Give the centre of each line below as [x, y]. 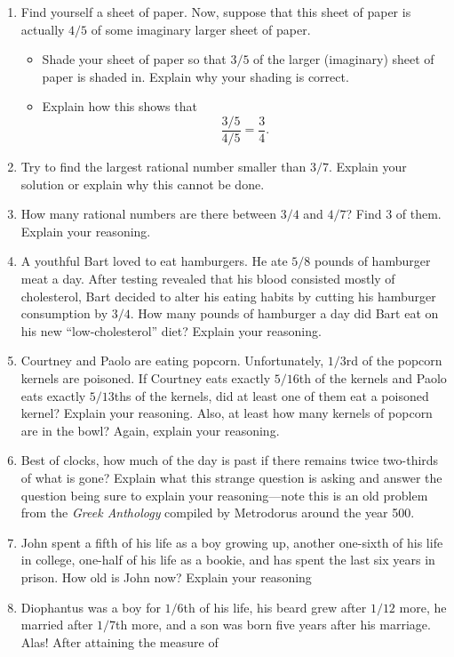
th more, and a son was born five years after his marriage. [273, 625]
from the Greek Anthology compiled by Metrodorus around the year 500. [218, 513]
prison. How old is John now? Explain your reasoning [166, 577]
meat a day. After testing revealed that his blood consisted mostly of [208, 278]
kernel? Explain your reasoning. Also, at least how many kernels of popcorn [227, 413]
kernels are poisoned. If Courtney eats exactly [146, 377]
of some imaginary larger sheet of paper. [201, 29]
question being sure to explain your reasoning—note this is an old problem [224, 495]
